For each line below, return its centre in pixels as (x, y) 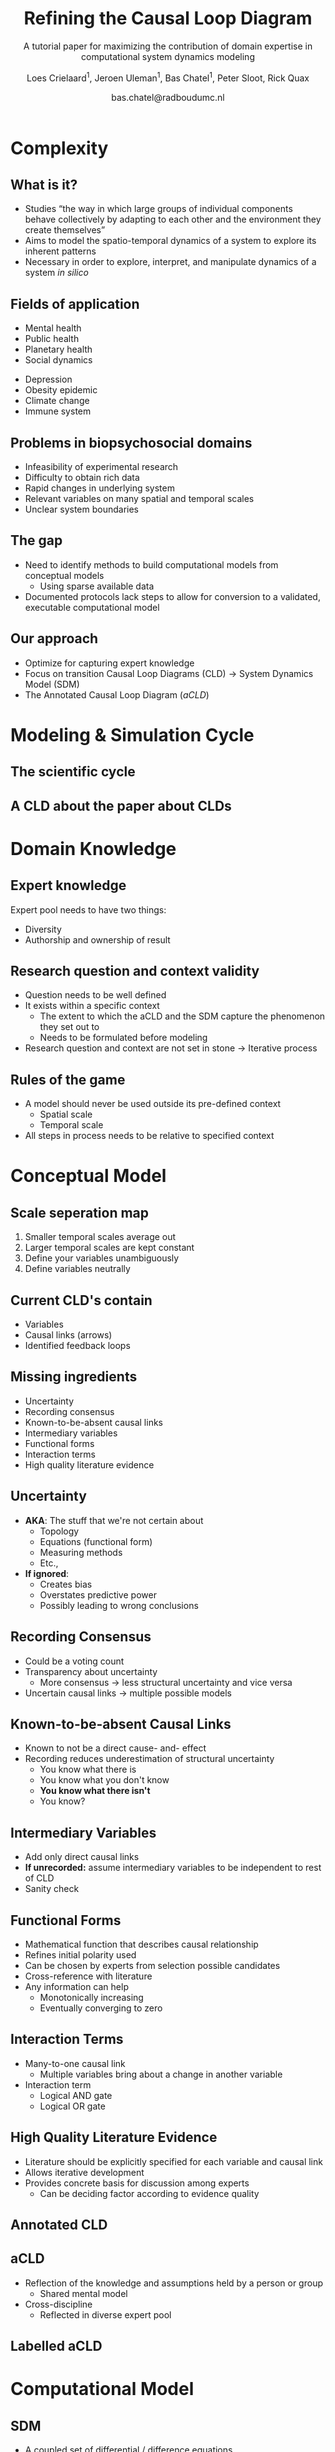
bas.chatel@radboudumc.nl (168, 97)
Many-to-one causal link (75, 2063)
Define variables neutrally (77, 1269)
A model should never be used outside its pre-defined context (153, 1104)
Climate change (57, 401)
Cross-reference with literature (88, 1976)
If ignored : (47, 1573)
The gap (36, 540)
